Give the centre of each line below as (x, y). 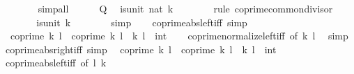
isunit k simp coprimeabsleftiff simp (142, 22)
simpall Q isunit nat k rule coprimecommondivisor (185, 8)
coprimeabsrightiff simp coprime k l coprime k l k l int (141, 49)
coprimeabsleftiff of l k (56, 63)
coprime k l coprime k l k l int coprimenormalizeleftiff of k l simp (179, 36)
